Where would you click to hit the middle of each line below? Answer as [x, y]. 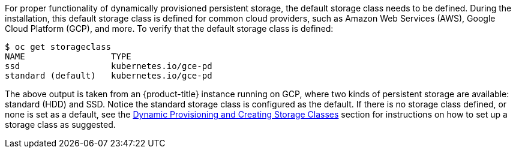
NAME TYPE [68, 56]
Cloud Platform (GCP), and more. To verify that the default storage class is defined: [169, 28]
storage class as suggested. [60, 124]
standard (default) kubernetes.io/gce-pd [109, 76]
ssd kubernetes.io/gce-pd [109, 66]
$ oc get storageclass [58, 47]
